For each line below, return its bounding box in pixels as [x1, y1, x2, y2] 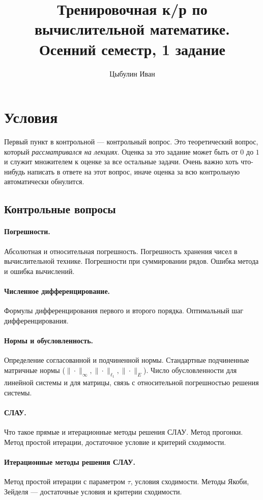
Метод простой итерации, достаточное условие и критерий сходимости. [4, 436, 226, 447]
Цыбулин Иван [109, 68, 155, 79]
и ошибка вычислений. [4, 265, 75, 276]
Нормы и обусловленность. [4, 335, 94, 345]
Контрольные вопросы [4, 201, 116, 217]
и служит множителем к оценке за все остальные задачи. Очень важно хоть [4, 156, 239, 167]
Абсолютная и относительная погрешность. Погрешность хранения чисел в [4, 245, 238, 256]
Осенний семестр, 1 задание [39, 38, 225, 59]
